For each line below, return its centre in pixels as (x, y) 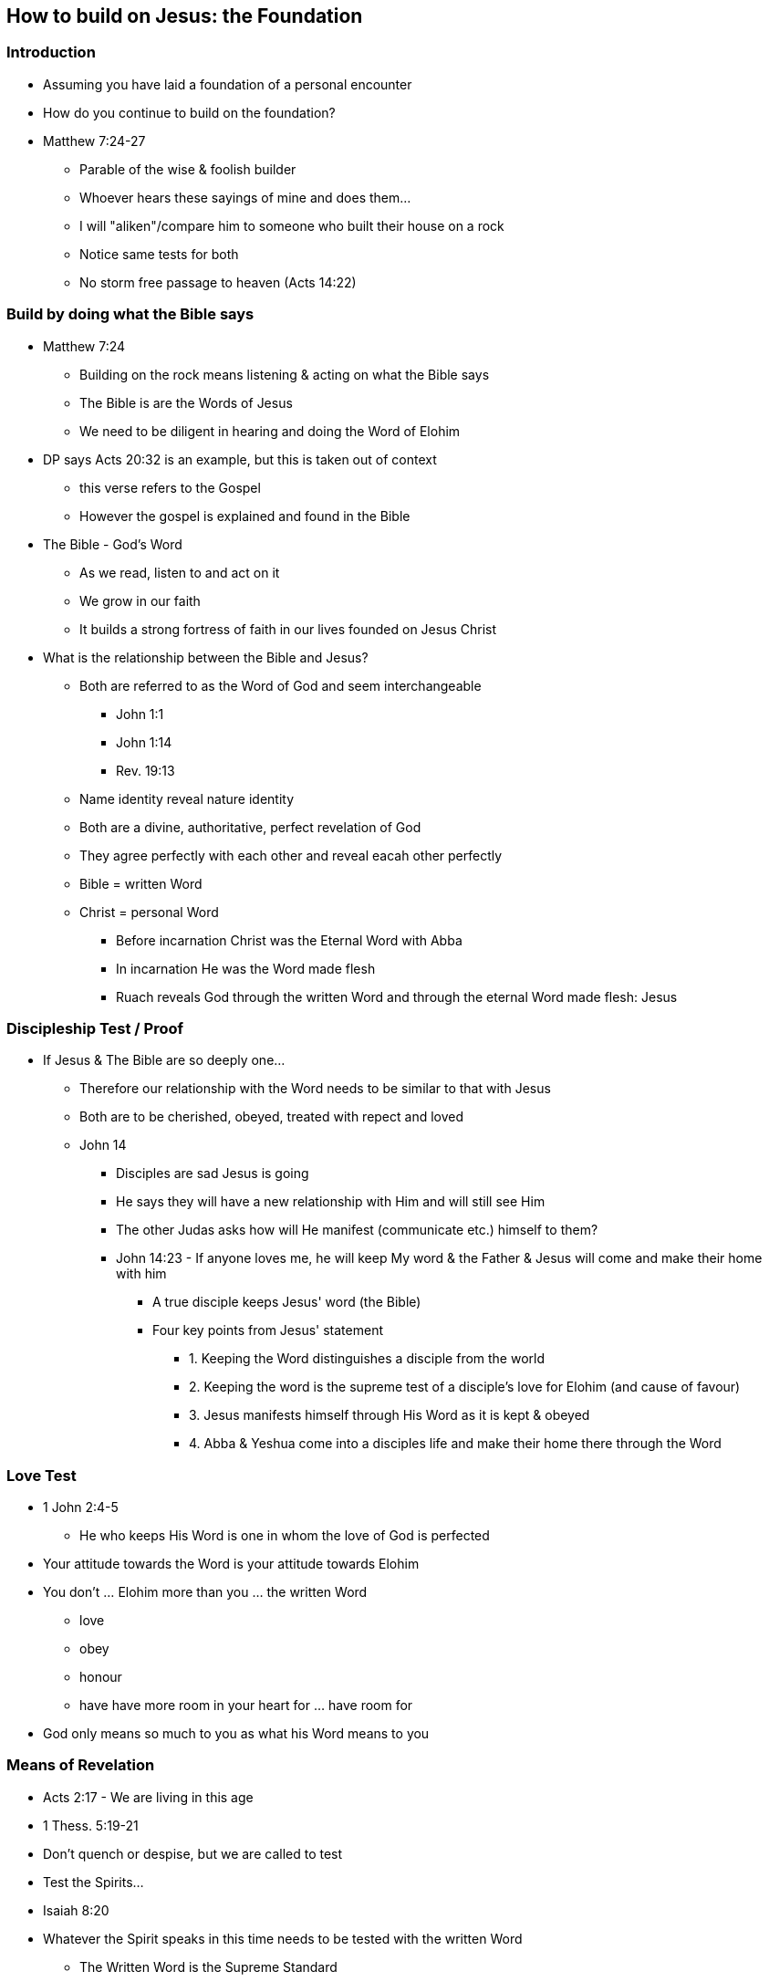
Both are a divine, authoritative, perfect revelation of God (250, 827)
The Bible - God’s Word (113, 544)
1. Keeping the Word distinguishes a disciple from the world (367, 1359)
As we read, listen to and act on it (180, 572)
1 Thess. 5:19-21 (91, 1825)
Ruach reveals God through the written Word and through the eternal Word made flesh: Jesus (397, 996)
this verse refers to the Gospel (170, 487)
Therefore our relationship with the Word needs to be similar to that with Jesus (315, 1089)
